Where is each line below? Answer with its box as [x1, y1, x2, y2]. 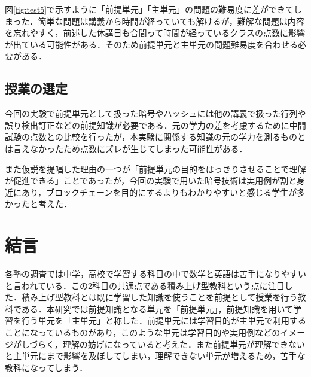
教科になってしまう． [5, 361, 88, 373]
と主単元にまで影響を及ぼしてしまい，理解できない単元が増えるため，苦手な [5, 349, 306, 362]
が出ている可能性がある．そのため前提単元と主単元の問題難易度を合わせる [5, 38, 298, 50]
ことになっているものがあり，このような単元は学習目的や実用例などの [5, 326, 280, 339]
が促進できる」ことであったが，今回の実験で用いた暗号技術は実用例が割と [5, 174, 297, 187]
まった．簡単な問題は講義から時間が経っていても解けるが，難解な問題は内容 [5, 14, 304, 27]
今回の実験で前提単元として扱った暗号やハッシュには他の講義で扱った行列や [5, 107, 306, 120]
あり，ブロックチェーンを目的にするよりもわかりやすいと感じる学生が [21, 186, 297, 198]
